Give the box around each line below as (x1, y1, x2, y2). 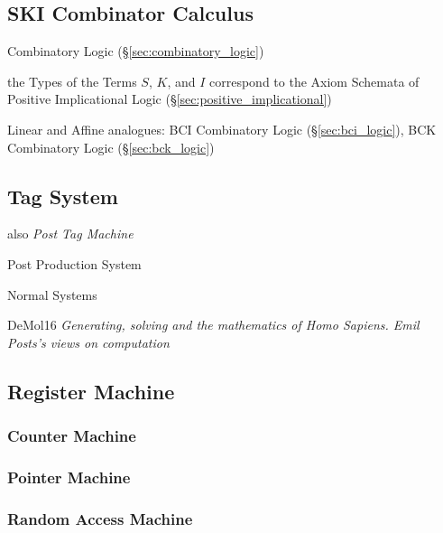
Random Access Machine (7, 507, 193, 529)
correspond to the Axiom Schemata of (209, 71, 420, 90)
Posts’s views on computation (7, 332, 170, 351)
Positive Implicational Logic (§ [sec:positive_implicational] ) (7, 89, 332, 108)
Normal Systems (7, 285, 97, 304)
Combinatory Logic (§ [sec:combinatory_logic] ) (7, 42, 264, 61)
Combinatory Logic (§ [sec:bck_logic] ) (7, 137, 215, 156)
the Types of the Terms (7, 71, 137, 90)
